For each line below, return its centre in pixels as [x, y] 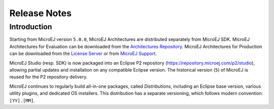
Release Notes [41, 13]
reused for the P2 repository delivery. [48, 77]
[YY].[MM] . [22, 100]
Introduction [31, 27]
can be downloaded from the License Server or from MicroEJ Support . [83, 53]
